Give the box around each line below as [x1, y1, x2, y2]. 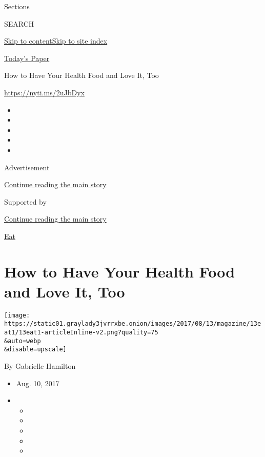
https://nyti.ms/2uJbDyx [4, 87, 85, 97]
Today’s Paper [4, 52, 50, 63]
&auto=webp [4, 337, 41, 345]
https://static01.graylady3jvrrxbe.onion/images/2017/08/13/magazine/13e [4, 320, 261, 328]
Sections [4, 1, 30, 11]
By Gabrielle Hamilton [4, 361, 76, 371]
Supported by [4, 196, 47, 207]
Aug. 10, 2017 [16, 377, 59, 388]
